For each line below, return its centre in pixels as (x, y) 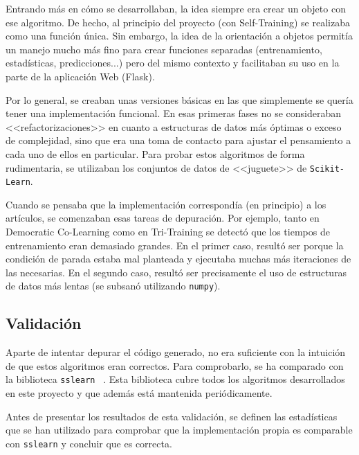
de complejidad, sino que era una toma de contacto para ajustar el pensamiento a (178, 140)
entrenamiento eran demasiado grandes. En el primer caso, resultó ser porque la (175, 245)
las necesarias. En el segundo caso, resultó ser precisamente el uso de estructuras (176, 272)
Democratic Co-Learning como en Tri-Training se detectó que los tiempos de (168, 232)
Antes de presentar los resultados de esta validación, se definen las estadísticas (172, 416)
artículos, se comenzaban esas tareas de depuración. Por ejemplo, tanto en (163, 218)
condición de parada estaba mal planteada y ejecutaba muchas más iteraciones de (178, 259)
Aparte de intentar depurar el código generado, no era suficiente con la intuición (176, 352)
